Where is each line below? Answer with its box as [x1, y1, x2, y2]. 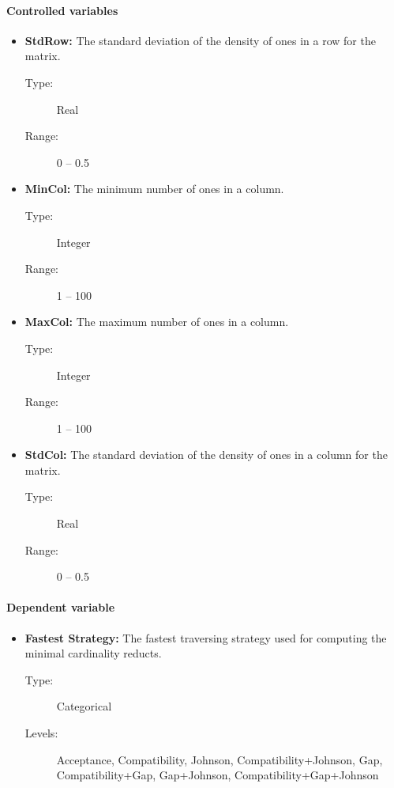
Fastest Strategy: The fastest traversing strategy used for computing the [24, 629, 387, 646]
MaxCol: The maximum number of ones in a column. [24, 313, 289, 330]
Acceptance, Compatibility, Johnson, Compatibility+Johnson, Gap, [56, 751, 383, 767]
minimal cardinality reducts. [24, 645, 162, 661]
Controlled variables [6, 2, 118, 18]
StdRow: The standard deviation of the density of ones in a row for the [24, 32, 376, 48]
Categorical [56, 698, 112, 714]
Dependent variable [6, 599, 115, 616]
